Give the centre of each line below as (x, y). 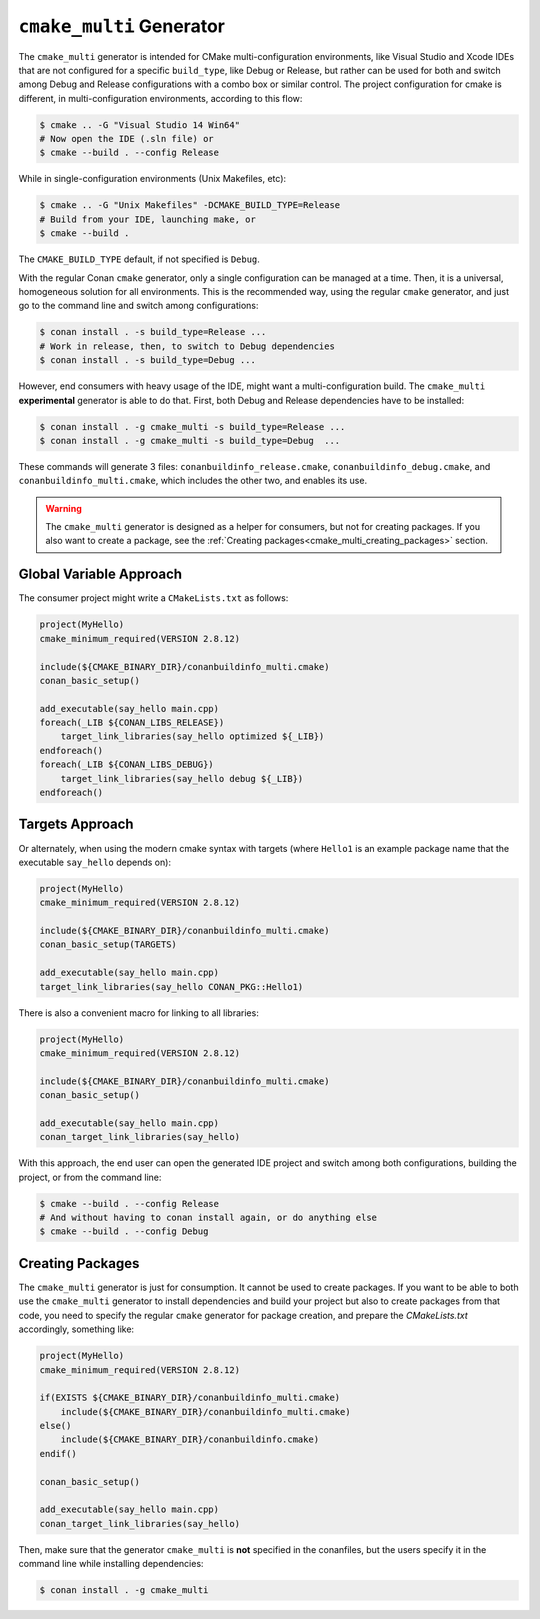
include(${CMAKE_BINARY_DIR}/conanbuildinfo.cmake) (190, 1439)
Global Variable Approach (100, 574)
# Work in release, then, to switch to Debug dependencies (187, 346)
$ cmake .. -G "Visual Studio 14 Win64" (139, 124)
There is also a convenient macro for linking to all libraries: (138, 1012)
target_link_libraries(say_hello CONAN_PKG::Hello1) (171, 986)
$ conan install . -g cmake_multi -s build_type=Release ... (192, 426)
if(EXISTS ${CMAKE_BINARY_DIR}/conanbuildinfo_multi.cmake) (190, 1398)
